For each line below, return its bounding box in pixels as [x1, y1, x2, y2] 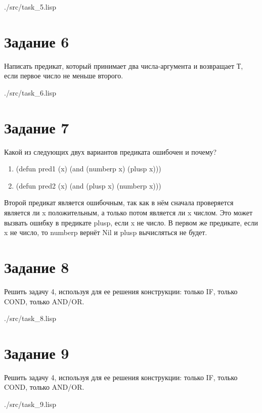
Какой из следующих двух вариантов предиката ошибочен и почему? [4, 146, 217, 157]
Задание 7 [4, 117, 69, 137]
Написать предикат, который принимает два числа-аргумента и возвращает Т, [4, 60, 243, 71]
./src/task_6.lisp [4, 87, 56, 98]
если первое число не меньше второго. [4, 70, 123, 81]
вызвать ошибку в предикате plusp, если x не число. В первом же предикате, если [4, 217, 258, 227]
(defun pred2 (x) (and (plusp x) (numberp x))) [16, 180, 161, 191]
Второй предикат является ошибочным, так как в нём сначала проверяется [4, 197, 234, 208]
